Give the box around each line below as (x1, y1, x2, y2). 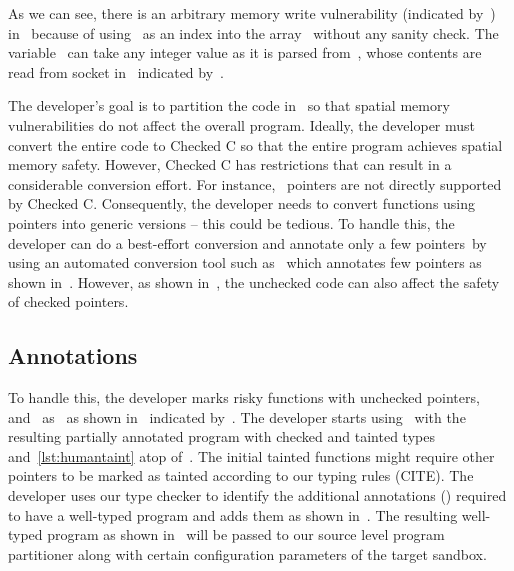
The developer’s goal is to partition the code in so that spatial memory (8, 95, 450, 116)
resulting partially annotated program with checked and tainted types (8, 426, 435, 447)
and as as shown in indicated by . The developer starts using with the (8, 406, 466, 427)
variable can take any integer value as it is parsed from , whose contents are (8, 42, 482, 63)
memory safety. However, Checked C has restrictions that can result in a (8, 154, 452, 175)
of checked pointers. (8, 291, 129, 312)
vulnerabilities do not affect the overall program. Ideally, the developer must (8, 114, 476, 135)
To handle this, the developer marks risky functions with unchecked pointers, (8, 387, 480, 408)
